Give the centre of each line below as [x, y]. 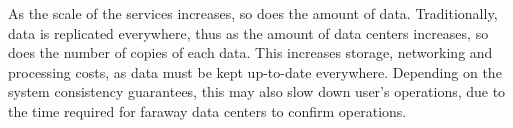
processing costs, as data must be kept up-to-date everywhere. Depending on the [255, 71]
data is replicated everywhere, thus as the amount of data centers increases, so [248, 32]
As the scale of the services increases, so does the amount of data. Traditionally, [253, 13]
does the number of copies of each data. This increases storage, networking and [250, 52]
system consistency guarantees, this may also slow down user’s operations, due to [257, 91]
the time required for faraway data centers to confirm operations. [207, 110]
